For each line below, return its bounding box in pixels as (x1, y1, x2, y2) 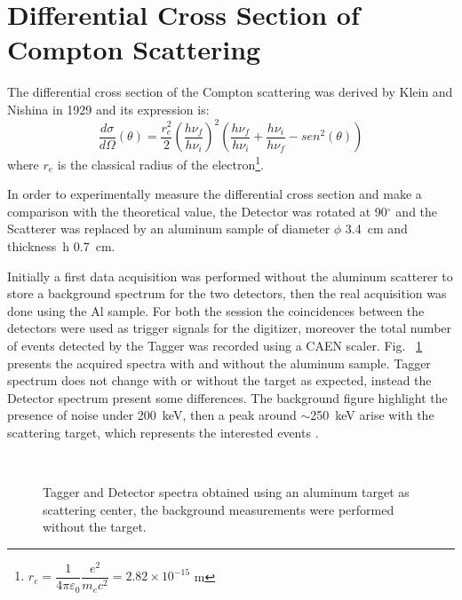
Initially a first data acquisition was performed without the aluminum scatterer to (7, 266, 453, 285)
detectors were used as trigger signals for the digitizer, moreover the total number (7, 319, 452, 337)
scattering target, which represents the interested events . (7, 422, 319, 441)
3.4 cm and (345, 219, 408, 238)
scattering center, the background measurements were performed (43, 500, 394, 518)
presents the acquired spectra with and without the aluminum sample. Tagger (7, 353, 431, 372)
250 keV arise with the (310, 406, 434, 424)
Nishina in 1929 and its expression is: (7, 99, 210, 118)
